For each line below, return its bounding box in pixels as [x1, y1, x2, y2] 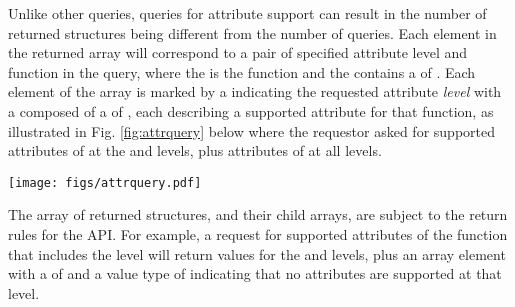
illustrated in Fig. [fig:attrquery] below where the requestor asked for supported [8, 120, 495, 141]
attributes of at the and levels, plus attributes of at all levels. [8, 140, 382, 161]
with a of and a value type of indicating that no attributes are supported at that [8, 263, 502, 284]
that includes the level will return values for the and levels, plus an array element [8, 243, 506, 264]
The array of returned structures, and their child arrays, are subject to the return [8, 204, 508, 225]
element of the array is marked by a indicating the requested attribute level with [8, 81, 502, 102]
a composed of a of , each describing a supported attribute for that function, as [8, 100, 494, 121]
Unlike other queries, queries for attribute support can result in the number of [8, 3, 487, 23]
